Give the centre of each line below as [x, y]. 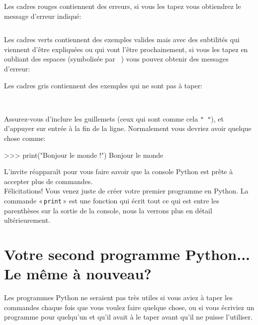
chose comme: [25, 138]
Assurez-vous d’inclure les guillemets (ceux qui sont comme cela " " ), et [114, 118]
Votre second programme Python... [127, 254]
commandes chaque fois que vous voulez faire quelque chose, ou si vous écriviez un [129, 307]
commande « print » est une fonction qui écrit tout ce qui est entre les [112, 201]
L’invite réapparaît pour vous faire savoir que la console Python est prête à [119, 171]
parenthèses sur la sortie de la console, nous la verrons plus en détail [108, 210]
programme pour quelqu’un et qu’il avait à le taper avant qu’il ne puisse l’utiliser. [129, 317]
